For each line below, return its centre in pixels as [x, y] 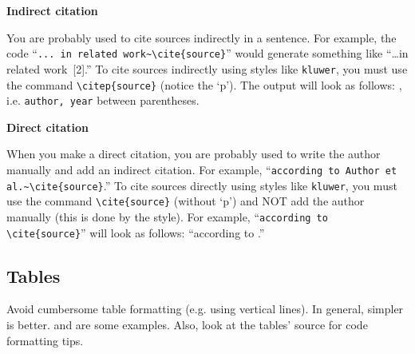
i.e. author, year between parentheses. [103, 100]
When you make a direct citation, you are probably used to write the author [194, 154]
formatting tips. [45, 340]
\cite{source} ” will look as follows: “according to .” [136, 232]
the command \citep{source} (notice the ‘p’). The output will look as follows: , [204, 84]
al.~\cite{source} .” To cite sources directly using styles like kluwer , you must [202, 185]
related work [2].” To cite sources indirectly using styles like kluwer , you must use [207, 68]
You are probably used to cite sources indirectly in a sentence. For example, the [202, 37]
